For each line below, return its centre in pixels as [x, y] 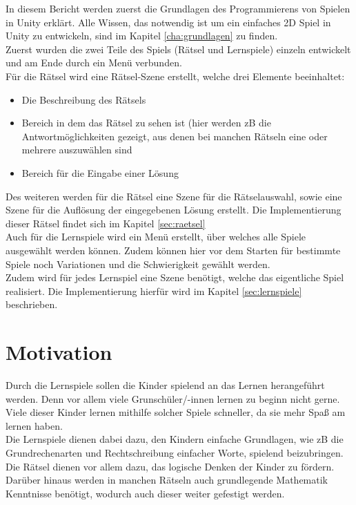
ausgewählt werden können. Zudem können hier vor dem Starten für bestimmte [173, 250]
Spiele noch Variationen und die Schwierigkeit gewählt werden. [138, 264]
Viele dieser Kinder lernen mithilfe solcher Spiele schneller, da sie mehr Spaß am [176, 412]
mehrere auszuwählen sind [77, 150]
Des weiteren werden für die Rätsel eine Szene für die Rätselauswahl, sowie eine [174, 196]
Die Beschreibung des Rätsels [84, 99]
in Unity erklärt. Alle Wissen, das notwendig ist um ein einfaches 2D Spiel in [168, 22]
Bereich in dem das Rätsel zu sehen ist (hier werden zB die [146, 123]
